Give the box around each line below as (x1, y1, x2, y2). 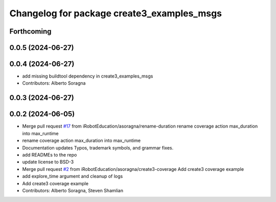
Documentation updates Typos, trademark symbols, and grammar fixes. (22, 144, 174, 150)
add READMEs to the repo (22, 151, 77, 158)
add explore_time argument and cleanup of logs (22, 173, 123, 180)
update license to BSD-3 (22, 159, 74, 165)
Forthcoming (9, 27, 52, 36)
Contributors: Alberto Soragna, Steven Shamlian (22, 187, 124, 193)
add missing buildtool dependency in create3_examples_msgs (22, 73, 153, 79)
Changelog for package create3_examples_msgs (9, 8, 222, 19)
